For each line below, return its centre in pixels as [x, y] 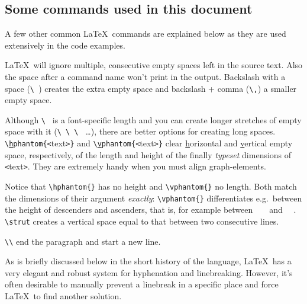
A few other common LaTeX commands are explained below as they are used [146, 33]
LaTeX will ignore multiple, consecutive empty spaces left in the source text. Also [154, 65]
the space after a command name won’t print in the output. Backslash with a [145, 76]
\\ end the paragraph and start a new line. [83, 241]
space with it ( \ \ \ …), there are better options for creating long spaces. [140, 131]
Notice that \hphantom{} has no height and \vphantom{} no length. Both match [151, 186]
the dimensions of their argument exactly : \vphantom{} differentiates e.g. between [153, 198]
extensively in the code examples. [65, 45]
